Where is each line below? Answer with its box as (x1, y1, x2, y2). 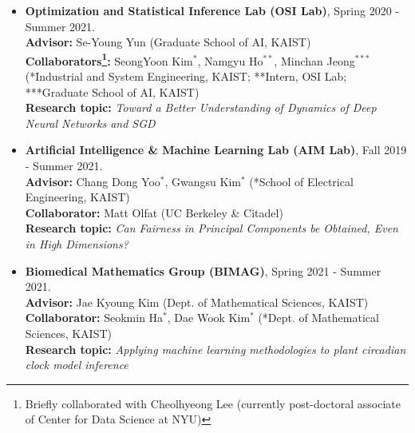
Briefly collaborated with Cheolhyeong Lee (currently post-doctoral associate (25, 395, 401, 411)
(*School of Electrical (249, 173, 354, 189)
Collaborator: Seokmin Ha (25, 309, 164, 326)
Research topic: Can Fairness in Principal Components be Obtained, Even (25, 220, 398, 236)
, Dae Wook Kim (167, 309, 251, 326)
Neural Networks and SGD (25, 114, 156, 131)
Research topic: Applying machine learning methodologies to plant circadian (25, 340, 406, 357)
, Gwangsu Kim (164, 173, 241, 189)
